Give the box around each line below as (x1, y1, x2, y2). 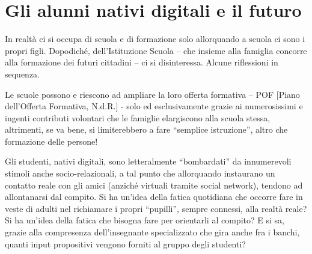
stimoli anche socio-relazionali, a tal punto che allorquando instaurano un (5, 167, 275, 180)
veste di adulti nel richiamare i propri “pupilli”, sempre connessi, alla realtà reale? (5, 202, 307, 214)
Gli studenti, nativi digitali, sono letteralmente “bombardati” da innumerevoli (5, 155, 292, 168)
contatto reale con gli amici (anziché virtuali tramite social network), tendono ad (5, 178, 303, 191)
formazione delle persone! (5, 135, 98, 147)
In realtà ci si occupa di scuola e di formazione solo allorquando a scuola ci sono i (5, 32, 305, 45)
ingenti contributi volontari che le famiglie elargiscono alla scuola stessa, (5, 111, 271, 124)
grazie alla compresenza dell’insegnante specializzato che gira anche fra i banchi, (5, 226, 300, 238)
